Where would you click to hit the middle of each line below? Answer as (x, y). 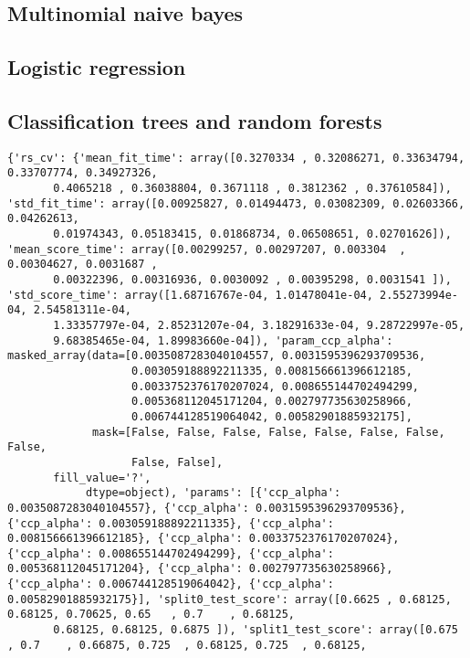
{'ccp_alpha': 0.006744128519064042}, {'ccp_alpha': (171, 584)
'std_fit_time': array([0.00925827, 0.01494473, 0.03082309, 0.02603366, (236, 203)
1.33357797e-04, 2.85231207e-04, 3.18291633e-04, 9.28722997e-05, (259, 325)
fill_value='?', (102, 478)
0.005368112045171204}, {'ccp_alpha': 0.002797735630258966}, (200, 569)
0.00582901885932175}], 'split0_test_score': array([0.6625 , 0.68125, (230, 599)
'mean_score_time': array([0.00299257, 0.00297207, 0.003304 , (207, 249)
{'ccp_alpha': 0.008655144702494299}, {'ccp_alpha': (171, 553)
